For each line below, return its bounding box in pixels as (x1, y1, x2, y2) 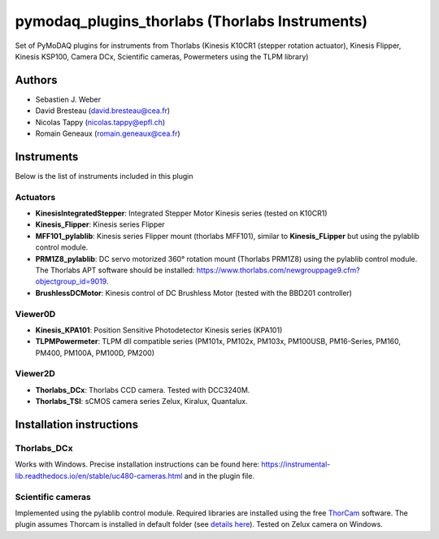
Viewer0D (15, 308, 56, 319)
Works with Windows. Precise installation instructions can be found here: (15, 459, 260, 469)
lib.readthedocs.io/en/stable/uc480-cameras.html (15, 471, 183, 480)
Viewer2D (15, 368, 56, 380)
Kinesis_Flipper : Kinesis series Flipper (35, 220, 166, 229)
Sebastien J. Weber (35, 94, 102, 104)
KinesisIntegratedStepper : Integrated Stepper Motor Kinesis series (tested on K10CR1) (35, 208, 328, 219)
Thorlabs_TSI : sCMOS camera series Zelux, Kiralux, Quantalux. (35, 397, 248, 406)
